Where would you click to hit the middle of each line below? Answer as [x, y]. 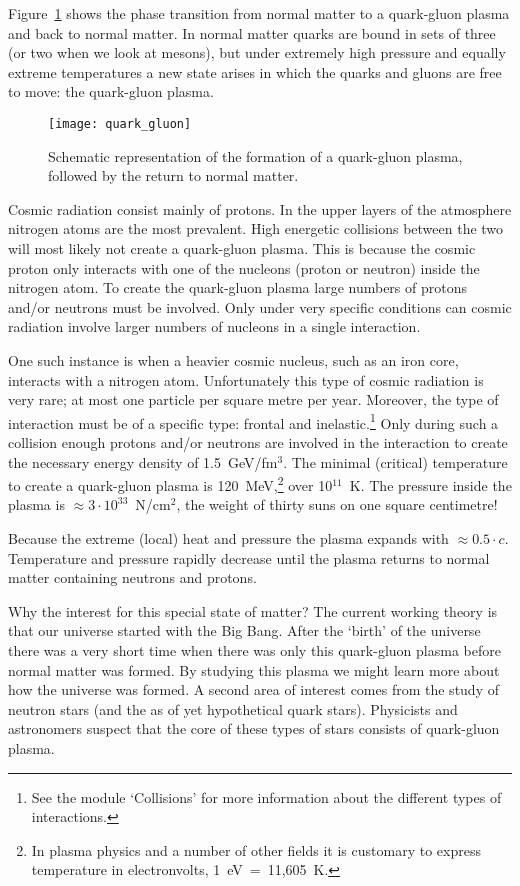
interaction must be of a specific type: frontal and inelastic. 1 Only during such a [253, 421]
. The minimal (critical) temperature [395, 461]
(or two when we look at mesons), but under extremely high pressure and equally [257, 52]
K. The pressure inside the [430, 484]
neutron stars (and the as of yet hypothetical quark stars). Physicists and [233, 708]
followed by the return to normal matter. [173, 175]
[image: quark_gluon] [120, 123]
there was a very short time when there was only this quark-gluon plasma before [254, 650]
